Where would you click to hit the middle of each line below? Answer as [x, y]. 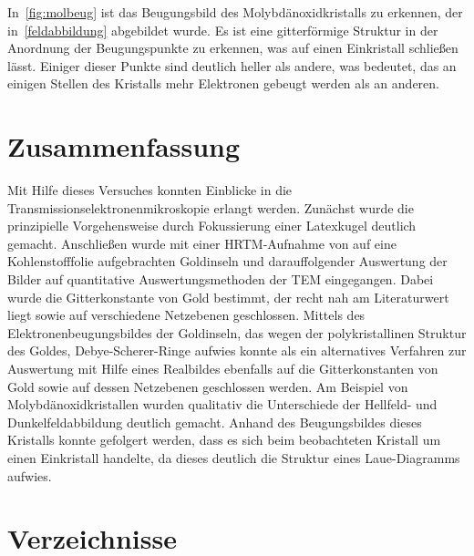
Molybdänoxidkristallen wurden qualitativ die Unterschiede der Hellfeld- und [222, 404]
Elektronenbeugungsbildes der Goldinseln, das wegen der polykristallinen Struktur [237, 332]
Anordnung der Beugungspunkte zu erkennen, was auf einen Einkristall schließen [233, 48]
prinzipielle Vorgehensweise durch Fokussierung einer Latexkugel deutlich [212, 226]
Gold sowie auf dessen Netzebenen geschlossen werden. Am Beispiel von [208, 386]
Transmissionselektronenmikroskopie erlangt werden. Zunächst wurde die [211, 207]
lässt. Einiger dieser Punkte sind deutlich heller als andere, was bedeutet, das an [232, 65]
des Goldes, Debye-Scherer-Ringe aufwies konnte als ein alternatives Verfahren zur [237, 350]
